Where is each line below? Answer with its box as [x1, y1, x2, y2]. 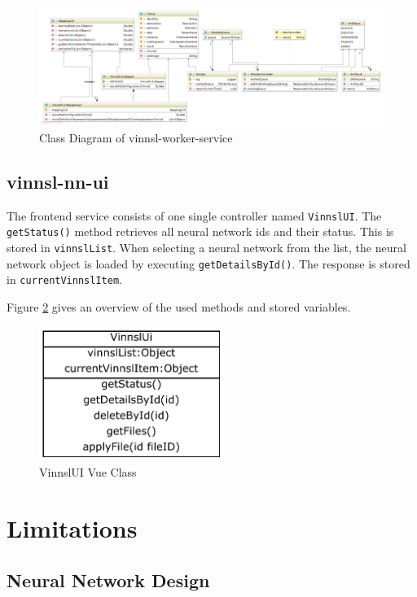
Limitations [7, 512, 138, 545]
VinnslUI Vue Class [39, 464, 137, 481]
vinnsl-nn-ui [7, 168, 109, 194]
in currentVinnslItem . [7, 271, 122, 288]
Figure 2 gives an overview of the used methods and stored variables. [7, 298, 351, 316]
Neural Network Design [7, 567, 210, 592]
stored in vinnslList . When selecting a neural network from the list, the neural [7, 239, 406, 256]
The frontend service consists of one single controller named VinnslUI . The [7, 207, 382, 224]
